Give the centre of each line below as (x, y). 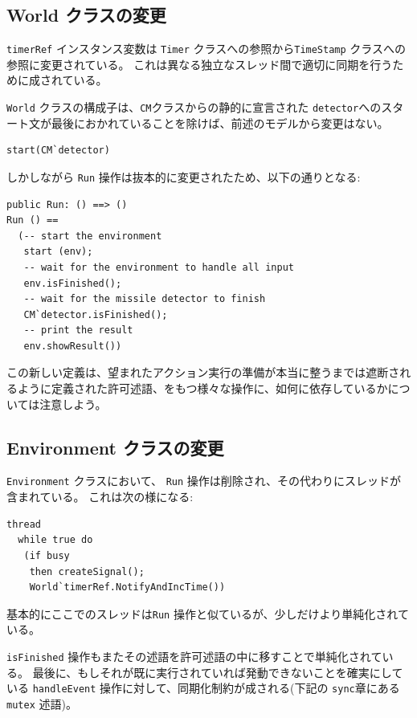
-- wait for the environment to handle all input (159, 267)
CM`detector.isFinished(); (96, 314)
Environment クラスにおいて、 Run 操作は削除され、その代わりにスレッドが (204, 481)
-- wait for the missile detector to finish (145, 299)
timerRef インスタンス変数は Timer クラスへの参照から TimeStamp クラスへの (206, 49)
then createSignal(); (87, 571)
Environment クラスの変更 (115, 447)
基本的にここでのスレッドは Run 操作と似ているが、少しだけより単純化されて (208, 613)
